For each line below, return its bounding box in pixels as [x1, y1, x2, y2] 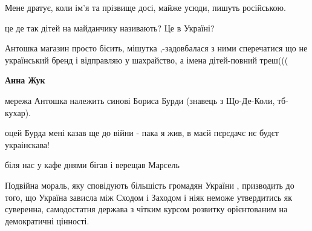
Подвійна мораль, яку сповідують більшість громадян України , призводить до [5, 178, 294, 191]
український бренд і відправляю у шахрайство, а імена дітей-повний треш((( [5, 53, 288, 66]
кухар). [5, 106, 31, 119]
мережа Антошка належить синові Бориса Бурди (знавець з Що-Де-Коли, [5, 94, 275, 106]
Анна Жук [5, 74, 45, 86]
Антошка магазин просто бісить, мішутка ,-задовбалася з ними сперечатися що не [5, 42, 308, 54]
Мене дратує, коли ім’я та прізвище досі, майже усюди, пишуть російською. [5, 1, 286, 13]
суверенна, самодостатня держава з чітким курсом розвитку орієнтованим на [5, 203, 288, 215]
